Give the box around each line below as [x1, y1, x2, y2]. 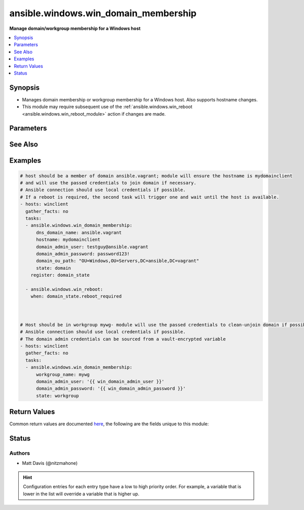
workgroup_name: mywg [36, 372, 90, 377]
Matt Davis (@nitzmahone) [22, 460, 78, 466]
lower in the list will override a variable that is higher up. [23, 491, 139, 497]
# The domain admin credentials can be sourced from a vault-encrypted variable [20, 336, 226, 342]
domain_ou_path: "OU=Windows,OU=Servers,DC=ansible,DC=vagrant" [36, 258, 200, 264]
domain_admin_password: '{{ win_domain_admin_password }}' [36, 386, 186, 391]
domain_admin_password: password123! [36, 251, 130, 257]
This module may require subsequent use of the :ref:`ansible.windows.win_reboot [22, 104, 193, 110]
